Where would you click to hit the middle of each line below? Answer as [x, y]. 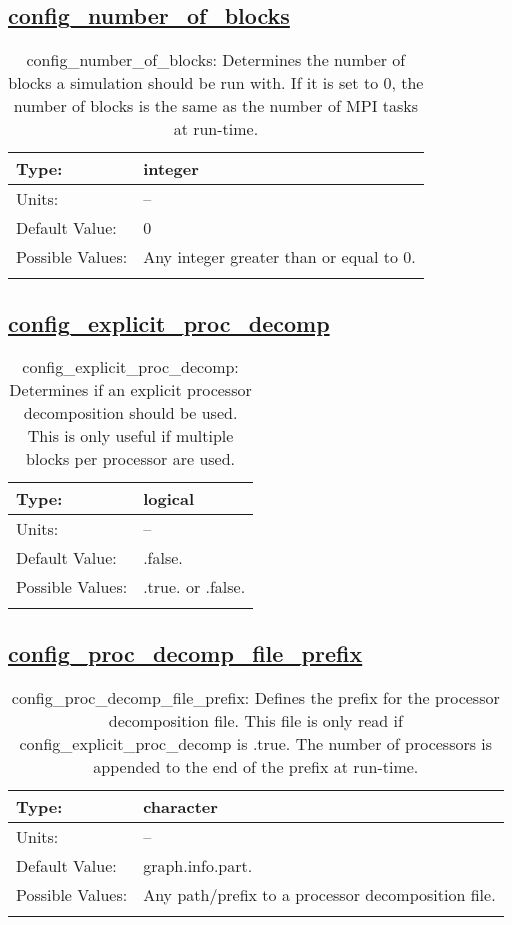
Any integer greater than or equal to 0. [279, 257]
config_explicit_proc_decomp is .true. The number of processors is [256, 743]
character [180, 806]
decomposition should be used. [130, 413]
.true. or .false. [194, 587]
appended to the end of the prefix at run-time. [256, 766]
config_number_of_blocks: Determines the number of [216, 60]
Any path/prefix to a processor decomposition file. [319, 894]
